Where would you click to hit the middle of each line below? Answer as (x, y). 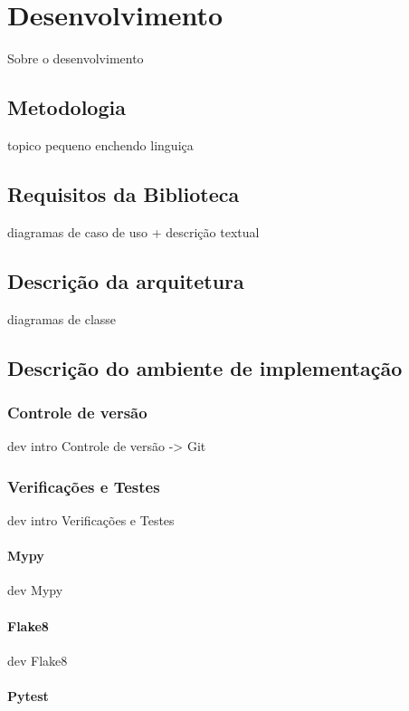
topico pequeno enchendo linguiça (100, 144)
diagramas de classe (62, 318)
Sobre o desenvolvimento (76, 58)
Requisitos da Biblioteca (124, 193)
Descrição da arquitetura (126, 280)
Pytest (28, 695)
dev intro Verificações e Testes (91, 519)
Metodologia (67, 107)
